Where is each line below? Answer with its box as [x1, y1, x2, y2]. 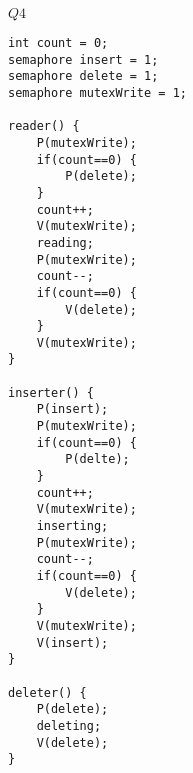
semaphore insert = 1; [8, 52, 159, 67]
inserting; [36, 519, 109, 534]
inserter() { [8, 385, 94, 400]
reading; [36, 235, 94, 250]
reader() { [8, 119, 80, 134]
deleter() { [8, 685, 87, 700]
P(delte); [65, 452, 130, 467]
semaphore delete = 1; [8, 69, 159, 84]
